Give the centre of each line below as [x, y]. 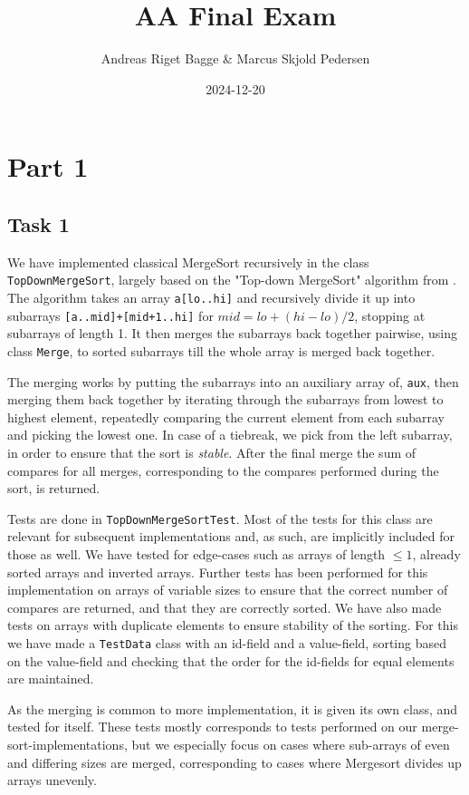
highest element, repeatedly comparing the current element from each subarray [226, 417]
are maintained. [51, 679]
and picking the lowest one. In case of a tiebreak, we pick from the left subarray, [230, 435]
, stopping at [390, 315]
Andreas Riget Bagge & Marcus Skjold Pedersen [235, 58]
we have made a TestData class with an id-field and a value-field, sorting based [227, 642]
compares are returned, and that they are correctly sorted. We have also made [225, 607]
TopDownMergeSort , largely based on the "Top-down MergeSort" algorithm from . [232, 280]
